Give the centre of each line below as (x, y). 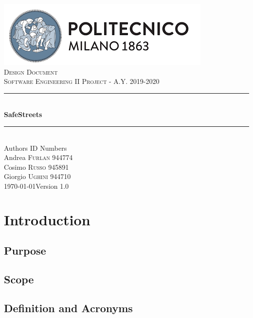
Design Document (31, 71)
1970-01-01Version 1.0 (36, 186)
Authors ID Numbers (36, 148)
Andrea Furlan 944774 (38, 157)
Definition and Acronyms (68, 308)
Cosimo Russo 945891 (36, 167)
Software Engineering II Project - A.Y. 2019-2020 (82, 81)
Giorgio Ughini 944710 (37, 176)
